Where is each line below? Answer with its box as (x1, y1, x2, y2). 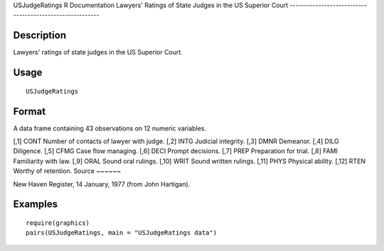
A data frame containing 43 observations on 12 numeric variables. (13, 124, 206, 133)
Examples (13, 199, 58, 211)
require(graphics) (26, 218, 90, 227)
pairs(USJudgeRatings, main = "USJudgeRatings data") (26, 229, 217, 237)
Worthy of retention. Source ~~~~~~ (13, 167, 121, 175)
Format (13, 105, 46, 117)
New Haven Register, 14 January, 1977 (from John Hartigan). (13, 179, 191, 188)
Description (13, 29, 67, 42)
